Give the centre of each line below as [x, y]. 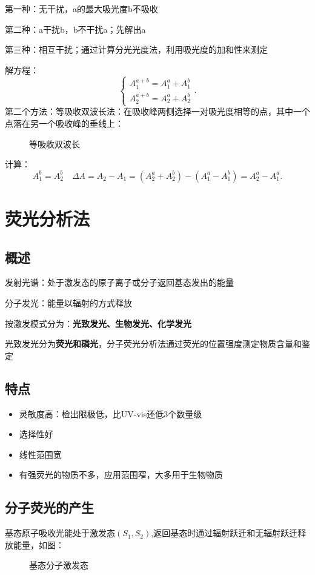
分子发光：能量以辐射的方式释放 [68, 302]
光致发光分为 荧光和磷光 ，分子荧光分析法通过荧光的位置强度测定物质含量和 [153, 344]
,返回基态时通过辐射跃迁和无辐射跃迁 [224, 533]
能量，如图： [38, 544]
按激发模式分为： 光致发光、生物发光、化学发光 [98, 323]
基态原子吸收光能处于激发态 [60, 533]
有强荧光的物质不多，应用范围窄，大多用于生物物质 [121, 475]
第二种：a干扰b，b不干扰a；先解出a [75, 29]
